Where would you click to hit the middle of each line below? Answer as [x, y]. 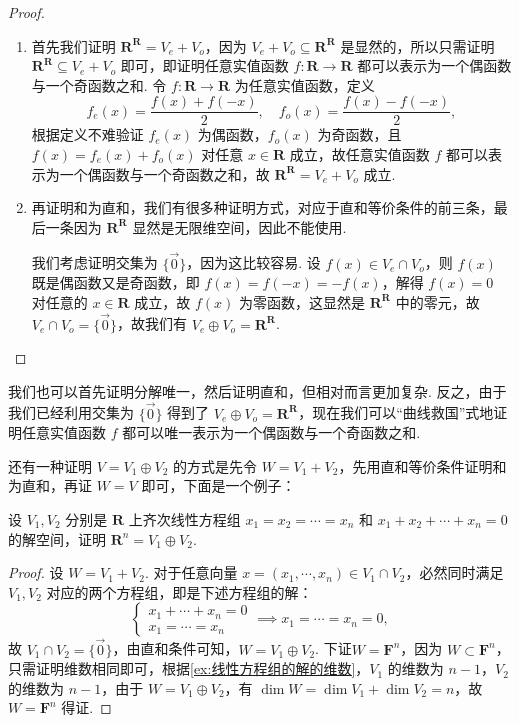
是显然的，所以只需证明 [417, 45]
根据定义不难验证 [87, 134]
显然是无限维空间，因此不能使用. [239, 226]
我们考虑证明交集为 [94, 262]
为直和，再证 [50, 485]
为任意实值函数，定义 [304, 84]
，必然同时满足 [454, 572]
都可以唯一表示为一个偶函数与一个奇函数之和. [271, 432]
